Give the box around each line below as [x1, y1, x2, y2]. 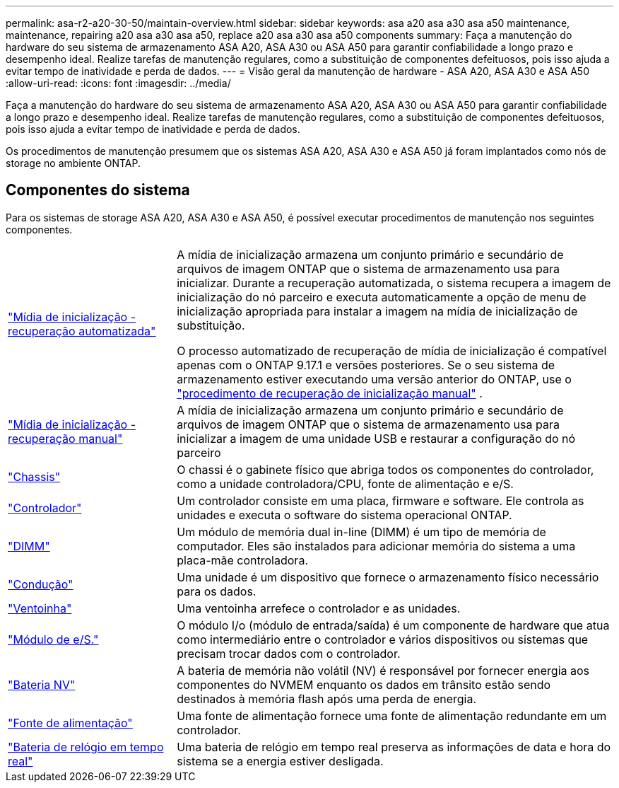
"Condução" [8, 576, 73, 591]
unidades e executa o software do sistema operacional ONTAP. [177, 507, 512, 522]
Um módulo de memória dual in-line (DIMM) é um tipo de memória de [177, 524, 546, 539]
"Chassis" [8, 469, 61, 484]
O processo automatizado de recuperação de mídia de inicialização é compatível [177, 343, 607, 358]
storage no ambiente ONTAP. [6, 157, 141, 169]
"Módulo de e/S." [8, 632, 99, 647]
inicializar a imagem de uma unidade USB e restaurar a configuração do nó [177, 431, 576, 446]
